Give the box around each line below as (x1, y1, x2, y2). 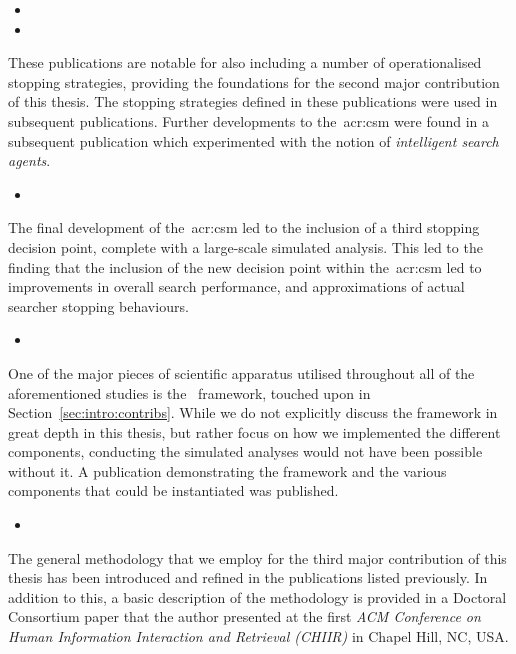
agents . (8, 150, 51, 171)
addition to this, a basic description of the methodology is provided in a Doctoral (8, 586, 507, 607)
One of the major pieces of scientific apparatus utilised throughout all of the (8, 362, 475, 383)
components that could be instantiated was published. (8, 480, 339, 501)
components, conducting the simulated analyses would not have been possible (8, 441, 483, 462)
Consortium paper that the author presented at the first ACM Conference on (8, 606, 481, 627)
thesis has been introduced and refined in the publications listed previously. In (8, 567, 488, 588)
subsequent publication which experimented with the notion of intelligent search (8, 130, 499, 151)
